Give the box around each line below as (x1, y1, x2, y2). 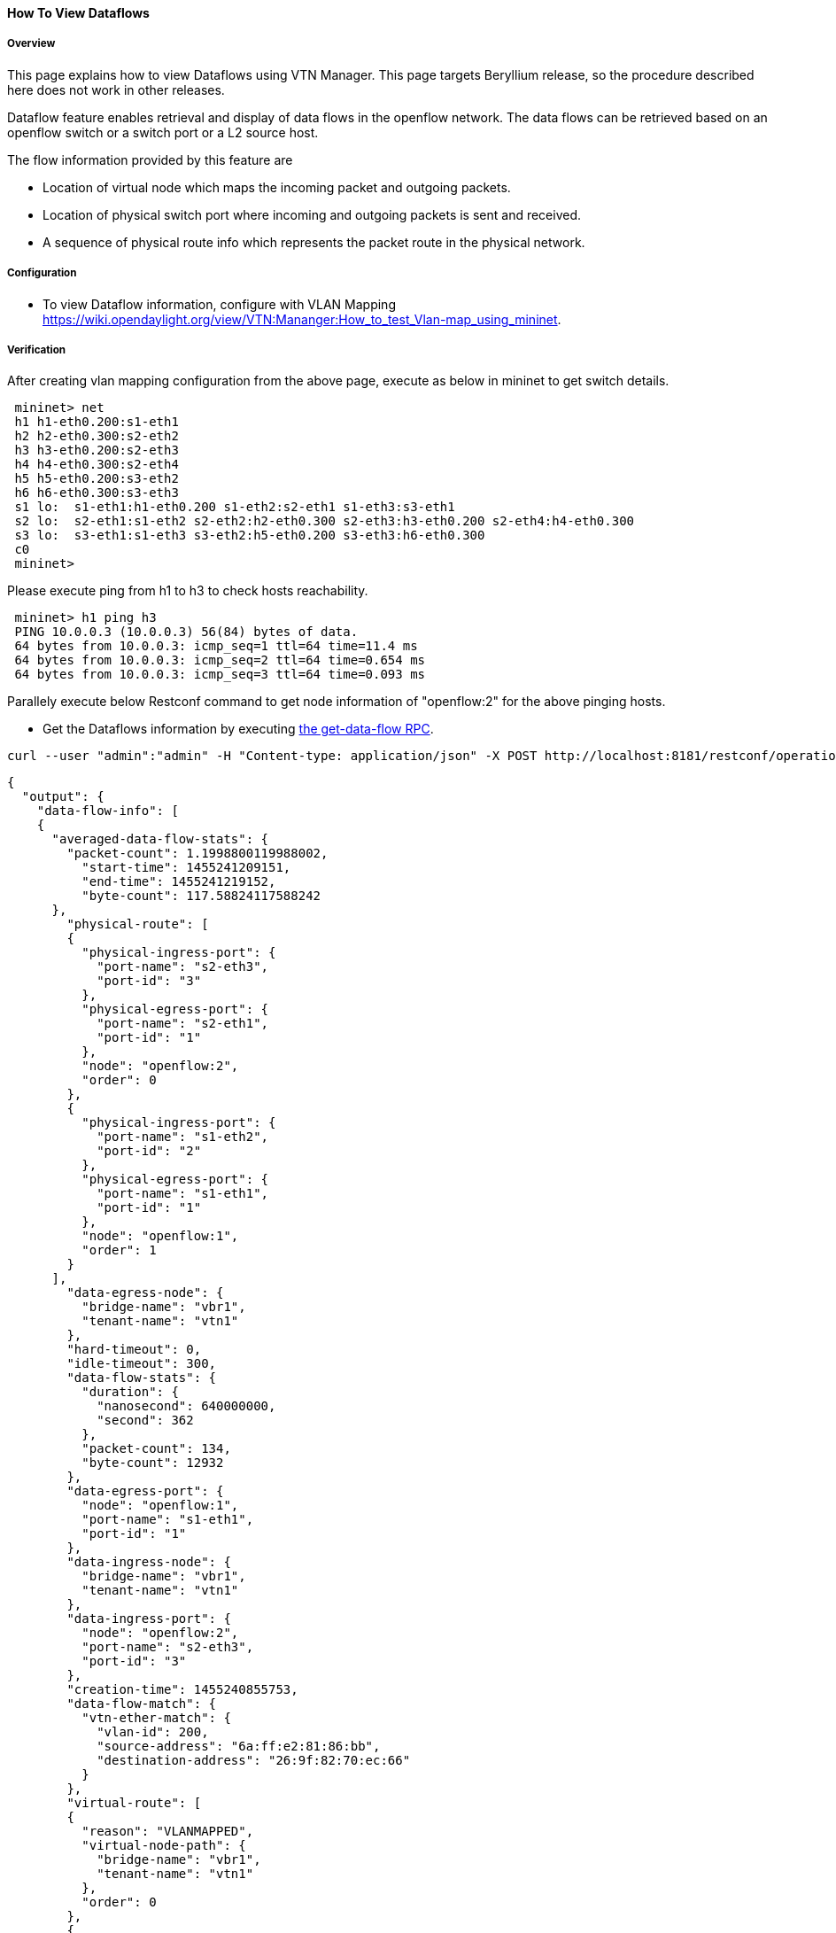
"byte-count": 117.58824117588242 (81, 889, 321, 904)
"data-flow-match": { (66, 1696, 217, 1712)
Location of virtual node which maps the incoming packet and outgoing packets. (43, 179, 511, 195)
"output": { (21, 789, 104, 804)
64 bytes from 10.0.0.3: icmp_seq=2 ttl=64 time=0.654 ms (14, 653, 426, 668)
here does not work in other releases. (7, 82, 225, 97)
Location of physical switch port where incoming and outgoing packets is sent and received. (43, 206, 582, 222)
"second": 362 (97, 1413, 194, 1428)
